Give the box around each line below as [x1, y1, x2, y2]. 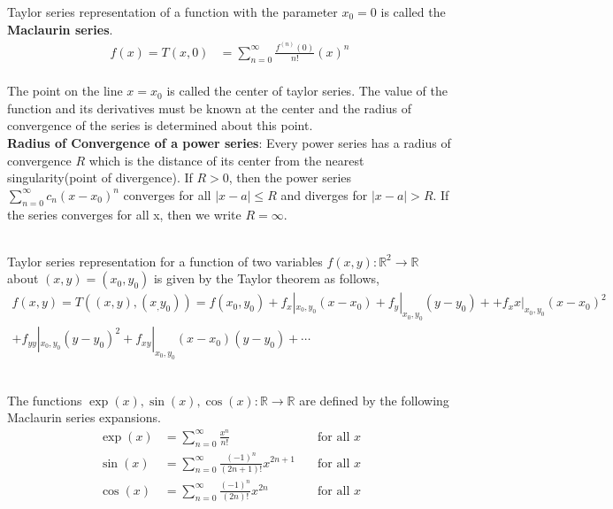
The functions [7, 390, 82, 409]
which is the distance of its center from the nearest [88, 150, 364, 169]
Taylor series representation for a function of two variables [7, 251, 323, 270]
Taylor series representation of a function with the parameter [7, 3, 338, 20]
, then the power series [228, 168, 352, 187]
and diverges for [280, 185, 368, 204]
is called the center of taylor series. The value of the [166, 81, 448, 100]
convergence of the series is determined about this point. [7, 116, 313, 135]
